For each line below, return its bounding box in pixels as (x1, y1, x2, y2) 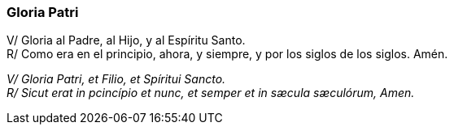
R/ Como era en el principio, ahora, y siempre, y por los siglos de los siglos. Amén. (7, 47, 448, 61)
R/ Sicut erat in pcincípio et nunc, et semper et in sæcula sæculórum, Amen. (7, 86, 415, 100)
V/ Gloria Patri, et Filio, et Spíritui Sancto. (7, 72, 226, 87)
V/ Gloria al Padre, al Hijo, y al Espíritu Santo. (7, 33, 246, 48)
